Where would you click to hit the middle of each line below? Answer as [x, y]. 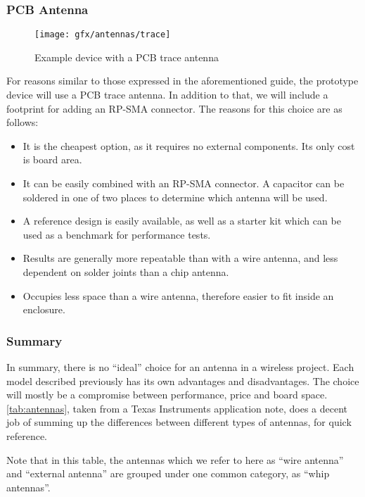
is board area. [52, 159]
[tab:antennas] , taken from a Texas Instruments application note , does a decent [177, 408]
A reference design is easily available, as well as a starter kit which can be [182, 221]
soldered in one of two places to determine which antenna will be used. [175, 197]
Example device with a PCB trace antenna [127, 57]
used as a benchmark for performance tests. [117, 234]
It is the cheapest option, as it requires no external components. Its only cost [189, 145]
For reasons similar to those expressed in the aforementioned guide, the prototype [182, 81]
